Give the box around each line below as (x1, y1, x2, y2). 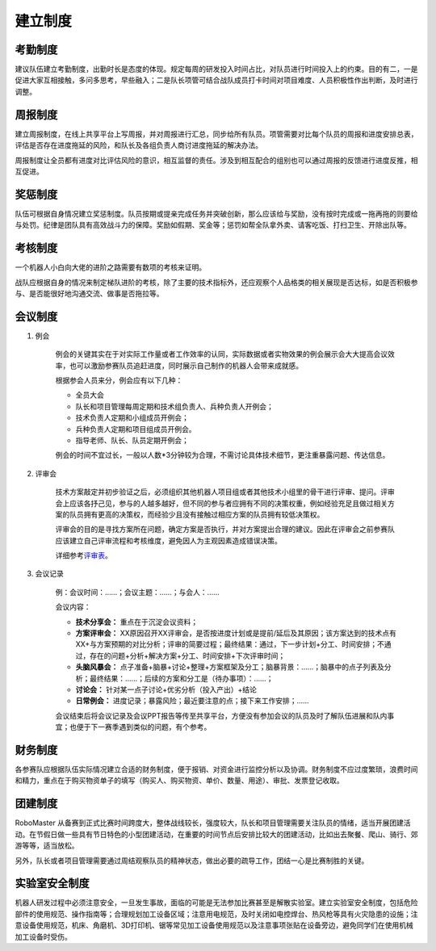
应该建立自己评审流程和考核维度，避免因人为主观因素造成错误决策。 (55, 535, 282, 545)
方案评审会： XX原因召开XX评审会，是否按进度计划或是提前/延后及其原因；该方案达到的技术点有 (75, 628, 397, 638)
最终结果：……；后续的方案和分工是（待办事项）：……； (89, 673, 274, 683)
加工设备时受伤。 (15, 932, 72, 941)
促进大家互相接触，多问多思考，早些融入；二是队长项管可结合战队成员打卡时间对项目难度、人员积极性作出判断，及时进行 (15, 75, 418, 85)
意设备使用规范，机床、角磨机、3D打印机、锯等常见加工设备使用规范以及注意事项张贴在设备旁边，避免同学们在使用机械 (15, 920, 413, 930)
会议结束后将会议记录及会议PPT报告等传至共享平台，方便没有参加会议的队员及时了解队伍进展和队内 (55, 710, 388, 720)
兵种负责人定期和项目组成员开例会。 (75, 424, 196, 434)
